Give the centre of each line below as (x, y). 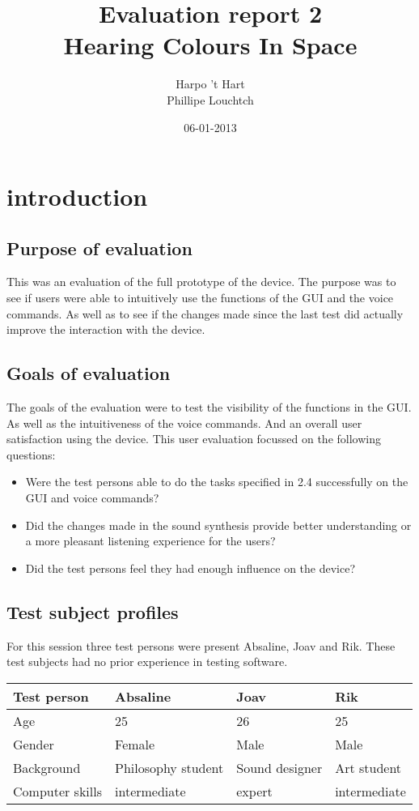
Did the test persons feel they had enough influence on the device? (190, 568)
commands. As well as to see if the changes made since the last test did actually (205, 313)
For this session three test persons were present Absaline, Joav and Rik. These (201, 645)
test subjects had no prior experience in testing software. (147, 662)
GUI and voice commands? (92, 498)
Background (47, 767)
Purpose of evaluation (99, 248)
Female (135, 744)
